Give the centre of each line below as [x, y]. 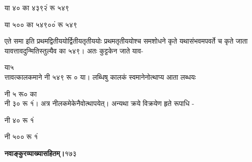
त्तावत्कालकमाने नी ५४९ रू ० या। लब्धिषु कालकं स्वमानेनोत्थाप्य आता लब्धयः [100, 77]
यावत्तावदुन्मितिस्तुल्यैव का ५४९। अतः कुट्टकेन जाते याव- [74, 50]
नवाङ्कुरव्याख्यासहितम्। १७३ [41, 153]
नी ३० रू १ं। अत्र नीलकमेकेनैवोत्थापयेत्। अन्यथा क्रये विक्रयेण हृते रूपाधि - [100, 103]
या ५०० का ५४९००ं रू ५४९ [41, 24]
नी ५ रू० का [21, 93]
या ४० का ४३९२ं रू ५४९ [37, 7]
